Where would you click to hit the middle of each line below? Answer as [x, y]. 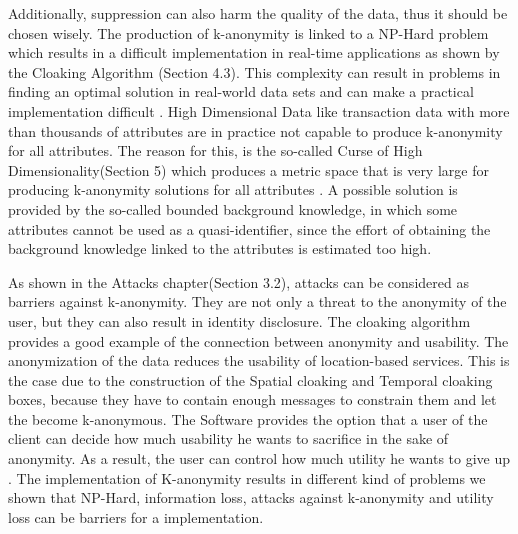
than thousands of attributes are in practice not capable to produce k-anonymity [255, 130]
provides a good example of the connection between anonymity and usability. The [258, 340]
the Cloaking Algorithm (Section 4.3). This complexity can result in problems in [254, 71]
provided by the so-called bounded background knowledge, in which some [233, 208]
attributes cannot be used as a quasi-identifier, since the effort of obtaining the [249, 228]
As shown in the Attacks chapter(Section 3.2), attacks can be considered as [238, 281]
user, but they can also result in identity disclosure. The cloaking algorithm [239, 320]
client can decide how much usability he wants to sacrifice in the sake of [228, 438]
